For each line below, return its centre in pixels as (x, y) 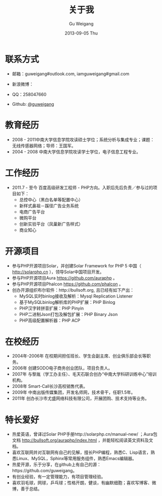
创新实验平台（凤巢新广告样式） (51, 224)
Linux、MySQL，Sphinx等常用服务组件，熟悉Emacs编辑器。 (76, 459)
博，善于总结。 (27, 489)
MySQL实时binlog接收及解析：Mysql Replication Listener (76, 296)
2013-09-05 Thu (81, 33)
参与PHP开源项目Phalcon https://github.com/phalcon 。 (67, 284)
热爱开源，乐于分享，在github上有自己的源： (57, 464)
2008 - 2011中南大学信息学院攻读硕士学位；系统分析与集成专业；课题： (83, 139)
